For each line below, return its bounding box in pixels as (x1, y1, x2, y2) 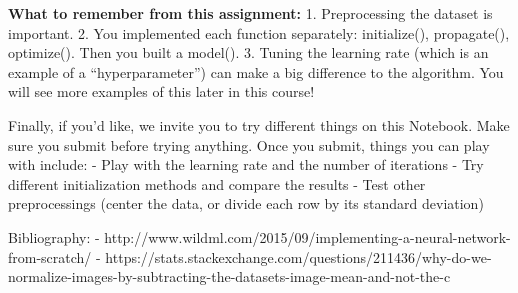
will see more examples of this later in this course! (8, 81, 315, 102)
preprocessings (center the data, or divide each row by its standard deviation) (8, 193, 484, 214)
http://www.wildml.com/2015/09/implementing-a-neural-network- (104, 226, 511, 247)
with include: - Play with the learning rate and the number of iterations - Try (8, 154, 484, 175)
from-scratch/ (8, 246, 92, 267)
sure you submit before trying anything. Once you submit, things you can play (8, 134, 490, 155)
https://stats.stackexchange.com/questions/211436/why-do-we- (105, 246, 492, 267)
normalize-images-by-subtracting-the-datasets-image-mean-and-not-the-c (8, 266, 451, 287)
